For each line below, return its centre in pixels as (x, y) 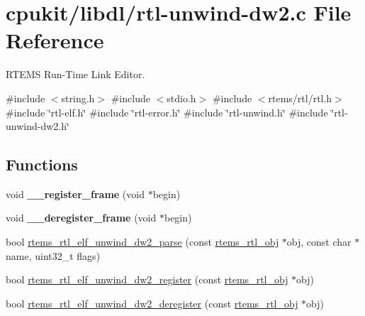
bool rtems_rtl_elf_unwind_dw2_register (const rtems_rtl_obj (147, 279)
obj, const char (319, 242)
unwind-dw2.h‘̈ (38, 126)
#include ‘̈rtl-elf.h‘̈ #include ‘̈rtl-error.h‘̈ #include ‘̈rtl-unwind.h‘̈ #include (167, 112)
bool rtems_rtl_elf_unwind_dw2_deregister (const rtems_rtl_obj (152, 303)
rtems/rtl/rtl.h (300, 98)
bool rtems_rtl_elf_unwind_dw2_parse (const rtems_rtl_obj (142, 242)
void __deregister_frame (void (81, 218)
